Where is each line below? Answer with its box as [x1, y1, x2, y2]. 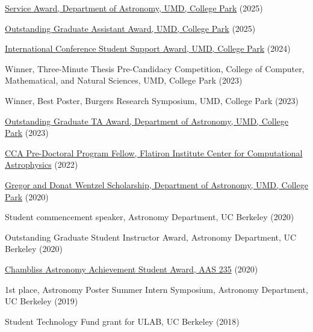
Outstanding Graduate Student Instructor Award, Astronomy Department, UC [5, 230, 297, 243]
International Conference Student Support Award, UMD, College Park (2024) [5, 42, 291, 55]
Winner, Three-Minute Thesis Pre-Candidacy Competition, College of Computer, [5, 62, 305, 75]
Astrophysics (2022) [5, 158, 78, 171]
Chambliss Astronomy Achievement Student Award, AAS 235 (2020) [5, 262, 258, 275]
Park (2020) [5, 190, 49, 203]
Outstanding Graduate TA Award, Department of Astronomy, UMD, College [5, 114, 289, 127]
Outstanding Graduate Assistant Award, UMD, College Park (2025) [5, 22, 256, 34]
